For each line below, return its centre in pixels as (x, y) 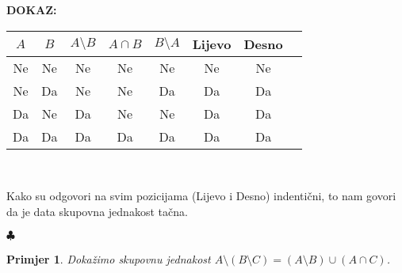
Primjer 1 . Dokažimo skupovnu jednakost (109, 259)
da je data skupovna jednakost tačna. (97, 211)
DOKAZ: (32, 9)
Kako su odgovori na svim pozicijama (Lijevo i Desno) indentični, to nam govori (201, 196)
